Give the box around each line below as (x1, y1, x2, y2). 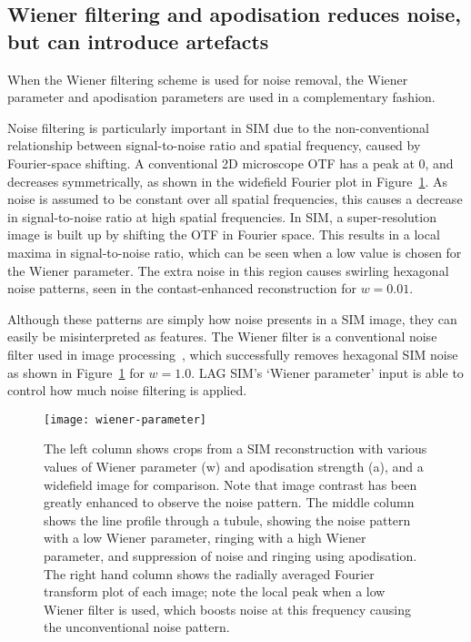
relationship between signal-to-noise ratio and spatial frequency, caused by (7, 136, 421, 155)
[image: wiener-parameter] (44, 413, 206, 426)
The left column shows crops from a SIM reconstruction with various (44, 439, 427, 458)
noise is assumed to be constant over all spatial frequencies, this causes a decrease (7, 189, 463, 209)
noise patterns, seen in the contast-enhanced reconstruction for (7, 279, 356, 298)
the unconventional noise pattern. (44, 617, 230, 637)
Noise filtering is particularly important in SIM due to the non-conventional (7, 117, 429, 137)
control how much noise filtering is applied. (7, 381, 247, 400)
